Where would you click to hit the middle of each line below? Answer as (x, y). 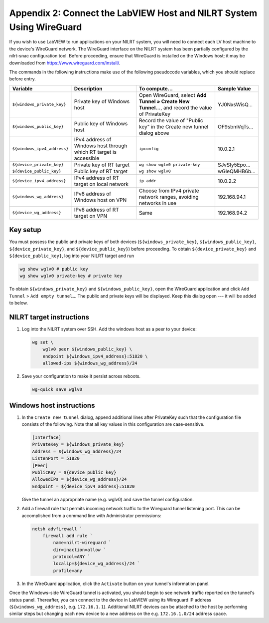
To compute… (156, 88)
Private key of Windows (102, 101)
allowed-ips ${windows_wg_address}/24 (90, 363)
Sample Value (234, 88)
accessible (87, 158)
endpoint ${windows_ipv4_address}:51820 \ (95, 356)
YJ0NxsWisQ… (235, 104)
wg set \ (43, 342)
